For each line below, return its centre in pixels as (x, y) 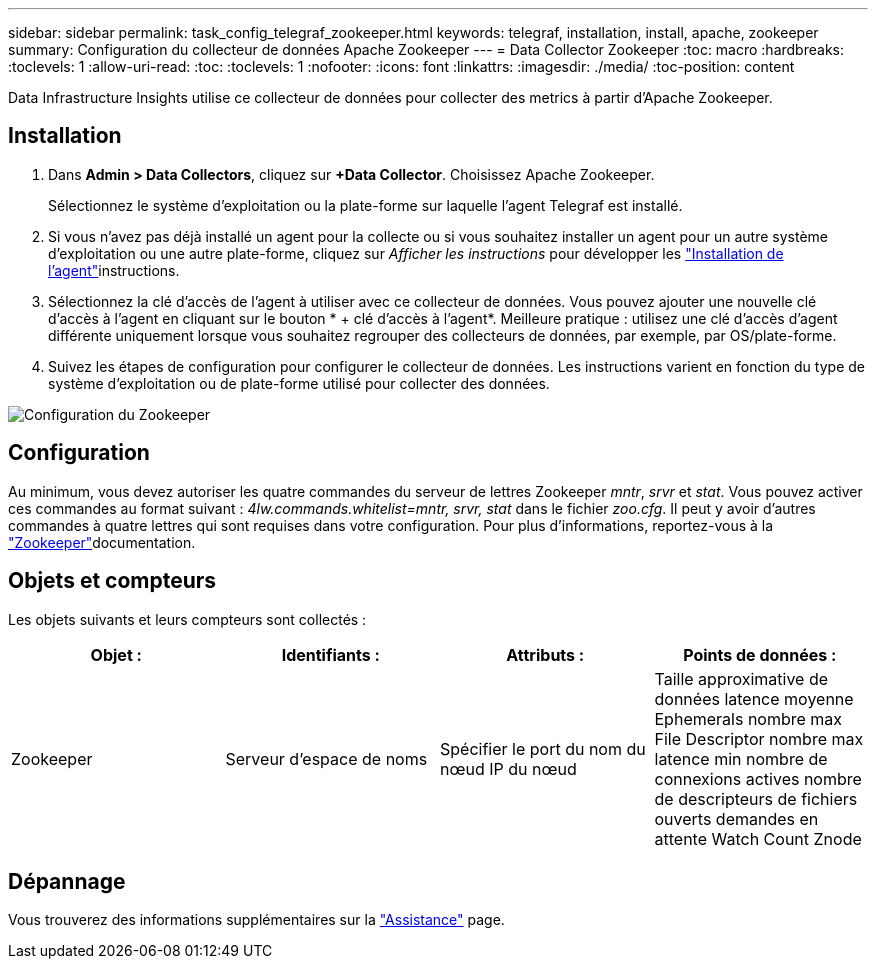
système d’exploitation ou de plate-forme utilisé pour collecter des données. (299, 383)
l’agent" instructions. (114, 270)
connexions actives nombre (758, 778)
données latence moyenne (754, 698)
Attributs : (545, 654)
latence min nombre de (741, 758)
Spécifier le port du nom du (543, 748)
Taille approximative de (741, 678)
